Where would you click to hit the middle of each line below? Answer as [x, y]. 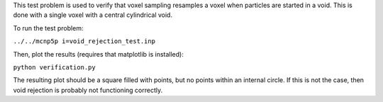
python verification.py [54, 67]
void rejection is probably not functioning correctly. [88, 90]
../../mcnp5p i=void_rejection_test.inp [84, 41]
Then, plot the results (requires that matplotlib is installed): [98, 54]
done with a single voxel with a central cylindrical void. [93, 15]
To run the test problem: [48, 28]
